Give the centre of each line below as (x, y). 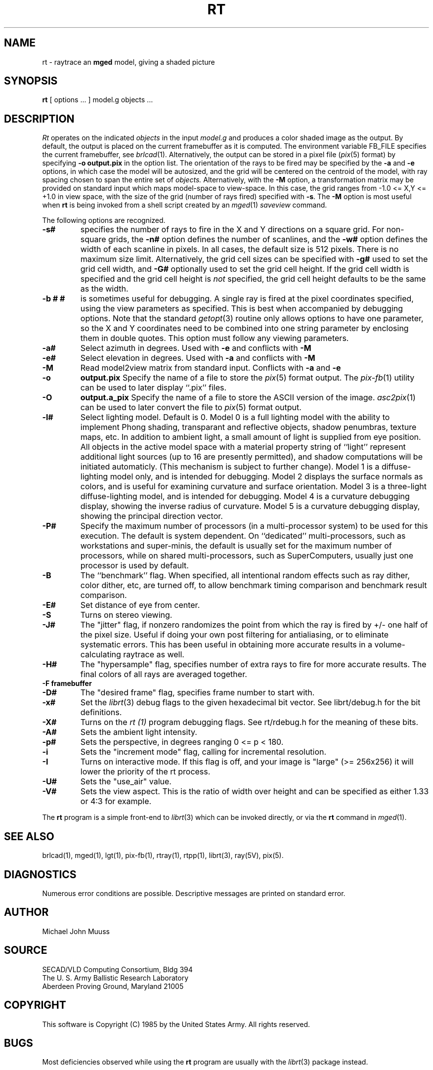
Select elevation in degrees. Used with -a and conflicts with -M (198, 358)
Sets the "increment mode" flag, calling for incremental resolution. (203, 752)
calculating (101, 655)
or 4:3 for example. (116, 801)
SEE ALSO (29, 836)
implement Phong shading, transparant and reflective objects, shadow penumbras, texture (248, 427)
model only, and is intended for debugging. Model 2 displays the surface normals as (266, 477)
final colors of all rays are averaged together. (164, 674)
